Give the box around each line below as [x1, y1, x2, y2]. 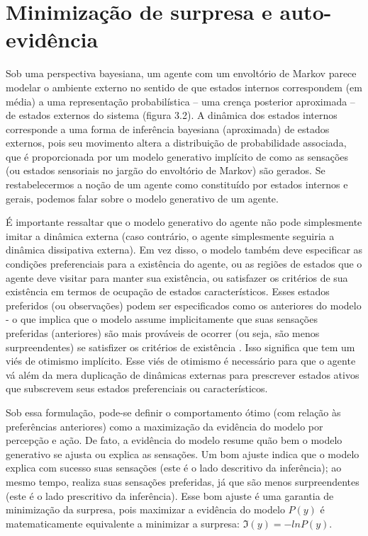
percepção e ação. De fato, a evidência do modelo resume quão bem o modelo [6, 433, 342, 447]
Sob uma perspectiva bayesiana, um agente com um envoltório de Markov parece [6, 66, 357, 81]
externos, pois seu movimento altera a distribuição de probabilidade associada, [6, 135, 347, 150]
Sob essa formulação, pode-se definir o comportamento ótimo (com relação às [6, 404, 341, 419]
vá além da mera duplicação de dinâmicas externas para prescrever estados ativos [6, 367, 359, 382]
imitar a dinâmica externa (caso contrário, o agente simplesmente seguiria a [6, 228, 335, 243]
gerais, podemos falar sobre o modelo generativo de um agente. [6, 190, 279, 205]
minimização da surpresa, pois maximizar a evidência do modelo [6, 502, 285, 517]
